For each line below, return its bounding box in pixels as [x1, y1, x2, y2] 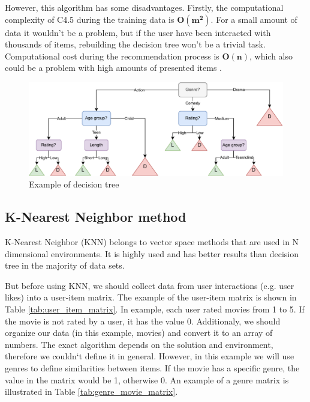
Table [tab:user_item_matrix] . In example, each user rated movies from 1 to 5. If [5, 303, 305, 315]
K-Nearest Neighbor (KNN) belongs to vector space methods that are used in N [5, 236, 299, 248]
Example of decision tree [29, 178, 119, 190]
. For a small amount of [210, 13, 297, 25]
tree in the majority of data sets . [5, 259, 125, 272]
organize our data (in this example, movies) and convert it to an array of [5, 326, 273, 339]
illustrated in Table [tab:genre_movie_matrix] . [5, 385, 178, 398]
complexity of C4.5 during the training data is [5, 13, 174, 25]
